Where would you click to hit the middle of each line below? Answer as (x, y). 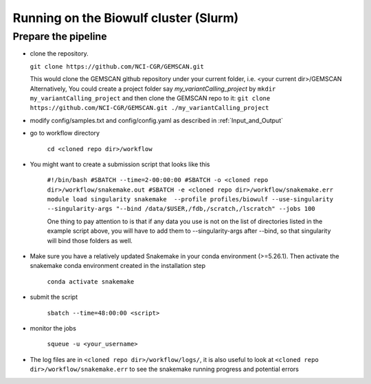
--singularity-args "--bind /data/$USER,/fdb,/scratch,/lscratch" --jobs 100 (181, 209)
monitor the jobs (53, 328)
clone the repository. (59, 54)
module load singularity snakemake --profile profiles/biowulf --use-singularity (190, 200)
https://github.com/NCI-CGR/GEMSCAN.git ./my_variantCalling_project (149, 108)
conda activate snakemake (91, 281)
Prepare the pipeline (60, 36)
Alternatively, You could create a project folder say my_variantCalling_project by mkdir (153, 89)
